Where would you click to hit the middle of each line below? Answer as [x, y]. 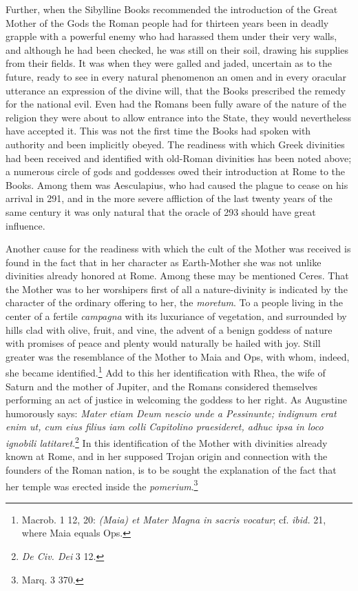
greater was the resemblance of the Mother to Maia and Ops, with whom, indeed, [178, 356]
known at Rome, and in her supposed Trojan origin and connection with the [167, 456]
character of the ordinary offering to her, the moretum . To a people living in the [175, 302]
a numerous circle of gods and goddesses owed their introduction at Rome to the [176, 171]
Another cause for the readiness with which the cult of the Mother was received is [178, 249]
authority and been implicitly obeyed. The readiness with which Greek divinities [175, 144]
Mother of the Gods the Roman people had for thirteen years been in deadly [167, 22]
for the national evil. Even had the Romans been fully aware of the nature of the [176, 104]
